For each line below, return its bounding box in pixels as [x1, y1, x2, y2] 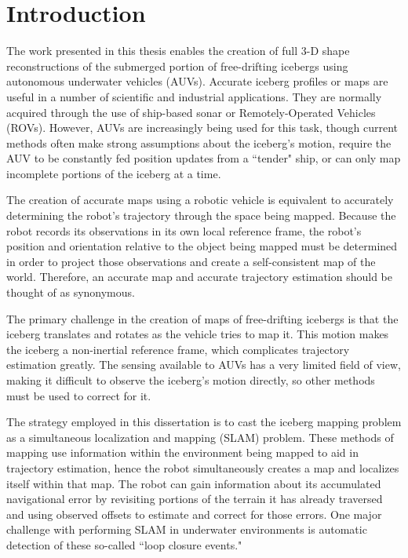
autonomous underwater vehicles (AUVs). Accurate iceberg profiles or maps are [6, 73, 388, 89]
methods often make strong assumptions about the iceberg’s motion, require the [6, 134, 392, 151]
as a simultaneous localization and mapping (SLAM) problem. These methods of [6, 429, 394, 445]
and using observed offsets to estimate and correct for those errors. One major [6, 505, 382, 522]
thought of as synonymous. [6, 284, 135, 301]
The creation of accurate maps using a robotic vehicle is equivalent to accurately [6, 191, 394, 208]
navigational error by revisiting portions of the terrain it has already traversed [6, 491, 383, 507]
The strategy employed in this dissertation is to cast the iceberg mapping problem [6, 414, 402, 430]
